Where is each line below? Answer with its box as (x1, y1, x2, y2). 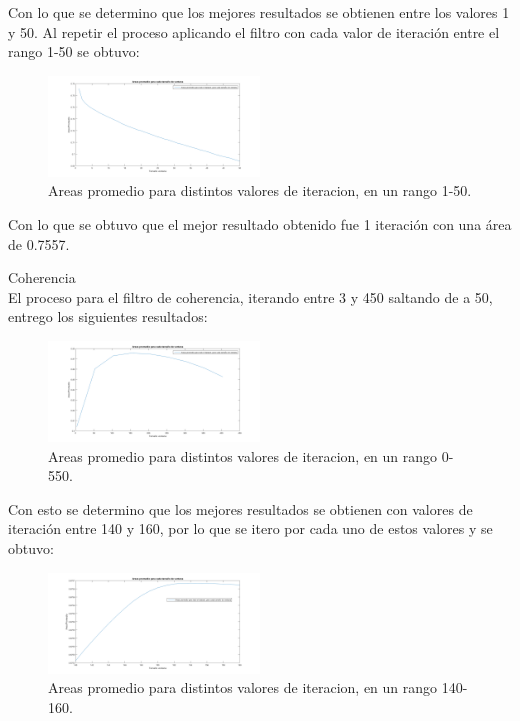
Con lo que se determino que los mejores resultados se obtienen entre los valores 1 (8, 2, 510, 22)
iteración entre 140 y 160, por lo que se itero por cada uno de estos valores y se (8, 518, 493, 539)
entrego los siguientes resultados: (8, 306, 208, 327)
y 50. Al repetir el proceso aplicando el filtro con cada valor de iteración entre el (8, 21, 500, 42)
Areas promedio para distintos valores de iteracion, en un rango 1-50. (48, 180, 472, 201)
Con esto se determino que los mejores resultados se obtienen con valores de (8, 498, 473, 519)
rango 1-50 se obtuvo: (8, 41, 140, 62)
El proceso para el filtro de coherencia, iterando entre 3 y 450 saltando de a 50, (8, 286, 493, 307)
